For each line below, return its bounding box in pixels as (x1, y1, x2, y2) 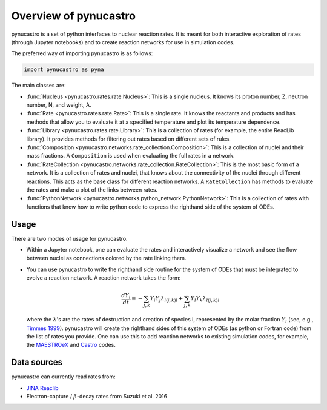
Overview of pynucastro (11, 9, 136, 22)
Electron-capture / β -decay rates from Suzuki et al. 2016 (26, 393, 168, 400)
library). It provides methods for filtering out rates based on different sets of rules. (26, 135, 231, 143)
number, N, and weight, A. (26, 101, 91, 109)
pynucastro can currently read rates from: (11, 373, 116, 380)
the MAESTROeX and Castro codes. (26, 341, 116, 349)
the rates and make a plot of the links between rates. (26, 186, 157, 193)
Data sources (11, 357, 63, 368)
